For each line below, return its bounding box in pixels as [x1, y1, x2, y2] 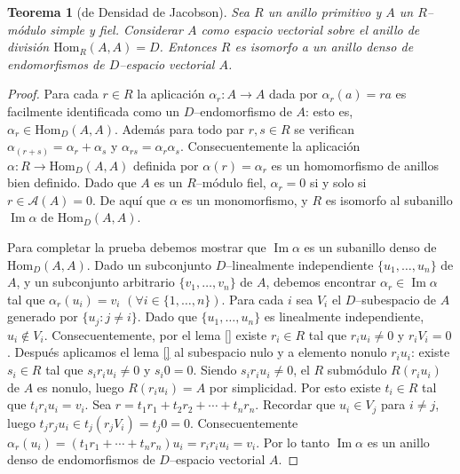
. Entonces [159, 37, 217, 56]
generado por [7, 307, 78, 326]
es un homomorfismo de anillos [271, 155, 440, 174]
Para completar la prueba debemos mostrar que [7, 238, 266, 257]
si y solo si [309, 173, 367, 192]
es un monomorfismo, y [181, 190, 308, 209]
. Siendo [193, 360, 237, 379]
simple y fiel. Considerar [50, 20, 183, 38]
